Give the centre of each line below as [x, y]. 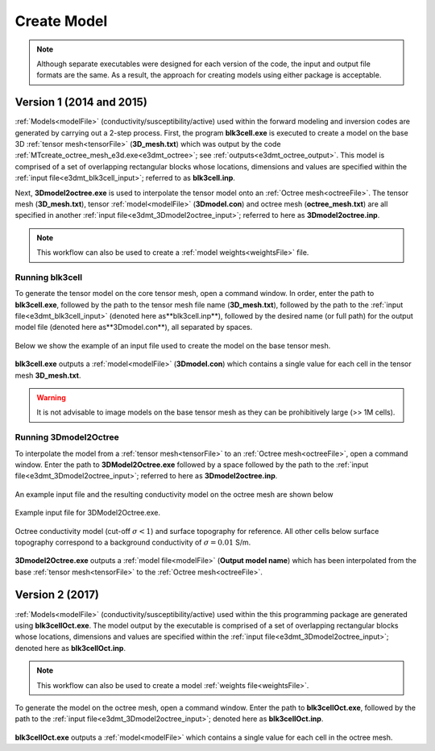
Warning [51, 398]
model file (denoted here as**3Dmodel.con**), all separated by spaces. [134, 328]
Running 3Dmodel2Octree [67, 437]
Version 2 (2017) [57, 595]
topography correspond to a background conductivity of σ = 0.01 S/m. [133, 542]
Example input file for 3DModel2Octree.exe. [88, 513]
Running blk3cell [49, 277]
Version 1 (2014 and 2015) [81, 102]
